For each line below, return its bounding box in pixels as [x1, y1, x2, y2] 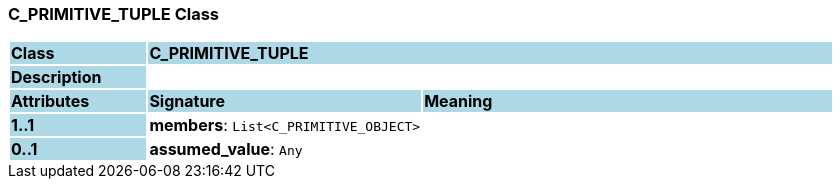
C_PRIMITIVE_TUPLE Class [8, 4, 220, 24]
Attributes [11, 91, 90, 112]
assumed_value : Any [149, 139, 303, 160]
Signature [149, 91, 226, 112]
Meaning [424, 91, 493, 112]
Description [11, 67, 102, 88]
